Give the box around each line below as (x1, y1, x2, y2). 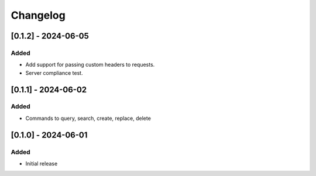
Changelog (11, 9, 66, 22)
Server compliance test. (25, 69, 83, 76)
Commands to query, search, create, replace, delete (25, 115, 152, 122)
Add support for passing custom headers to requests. (25, 61, 155, 68)
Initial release (25, 160, 58, 167)
